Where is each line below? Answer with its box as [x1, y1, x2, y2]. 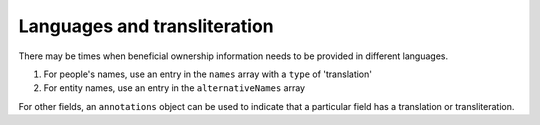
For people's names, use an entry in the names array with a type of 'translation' [43, 68, 372, 80]
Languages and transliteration [18, 15, 274, 37]
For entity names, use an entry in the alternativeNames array [43, 82, 305, 94]
